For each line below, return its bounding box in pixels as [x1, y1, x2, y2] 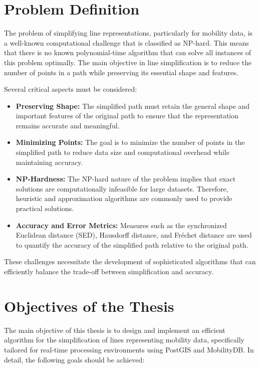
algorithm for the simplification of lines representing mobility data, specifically [4, 334, 245, 345]
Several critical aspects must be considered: [4, 84, 137, 94]
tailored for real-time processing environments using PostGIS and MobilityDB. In [4, 344, 254, 354]
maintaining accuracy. [16, 156, 83, 167]
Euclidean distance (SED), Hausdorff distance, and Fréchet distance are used [16, 230, 252, 240]
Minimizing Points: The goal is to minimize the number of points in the [16, 137, 245, 147]
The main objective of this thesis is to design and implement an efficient [4, 324, 225, 335]
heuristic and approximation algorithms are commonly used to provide [16, 193, 232, 204]
